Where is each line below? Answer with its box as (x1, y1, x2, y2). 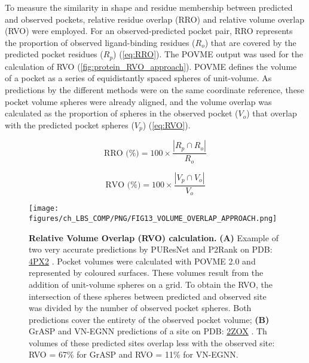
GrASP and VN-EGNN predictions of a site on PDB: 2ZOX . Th (29, 325, 267, 337)
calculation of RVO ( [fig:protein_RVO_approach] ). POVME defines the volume (5, 60, 297, 72)
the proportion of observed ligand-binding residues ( (5, 36, 195, 48)
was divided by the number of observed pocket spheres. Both (29, 302, 252, 314)
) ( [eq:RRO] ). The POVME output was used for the (113, 48, 304, 60)
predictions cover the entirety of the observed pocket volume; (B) (29, 313, 270, 325)
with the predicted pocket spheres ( (5, 118, 134, 131)
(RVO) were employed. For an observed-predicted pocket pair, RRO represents (5, 24, 293, 37)
